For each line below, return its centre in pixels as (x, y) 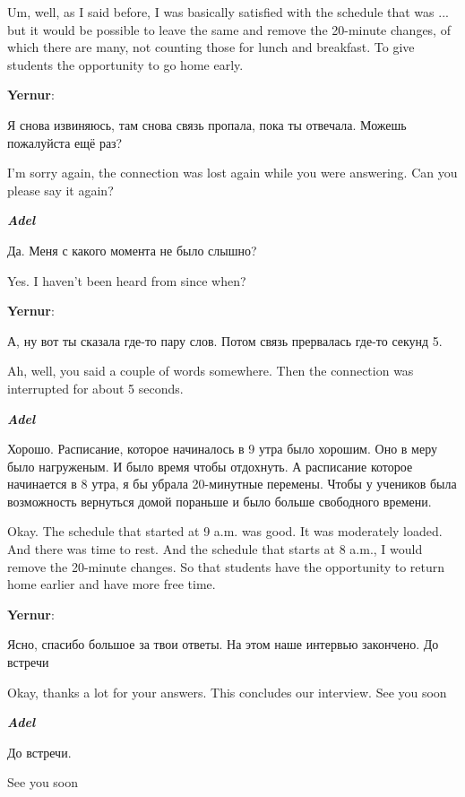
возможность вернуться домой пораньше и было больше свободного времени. (220, 501)
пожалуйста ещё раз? (65, 142)
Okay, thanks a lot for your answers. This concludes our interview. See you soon (227, 692)
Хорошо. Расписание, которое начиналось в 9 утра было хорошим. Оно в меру (222, 449)
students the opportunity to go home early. (125, 64)
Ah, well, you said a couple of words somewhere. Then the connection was (211, 371)
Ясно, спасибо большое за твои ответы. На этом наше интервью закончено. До (223, 644)
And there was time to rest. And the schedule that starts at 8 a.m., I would (215, 549)
